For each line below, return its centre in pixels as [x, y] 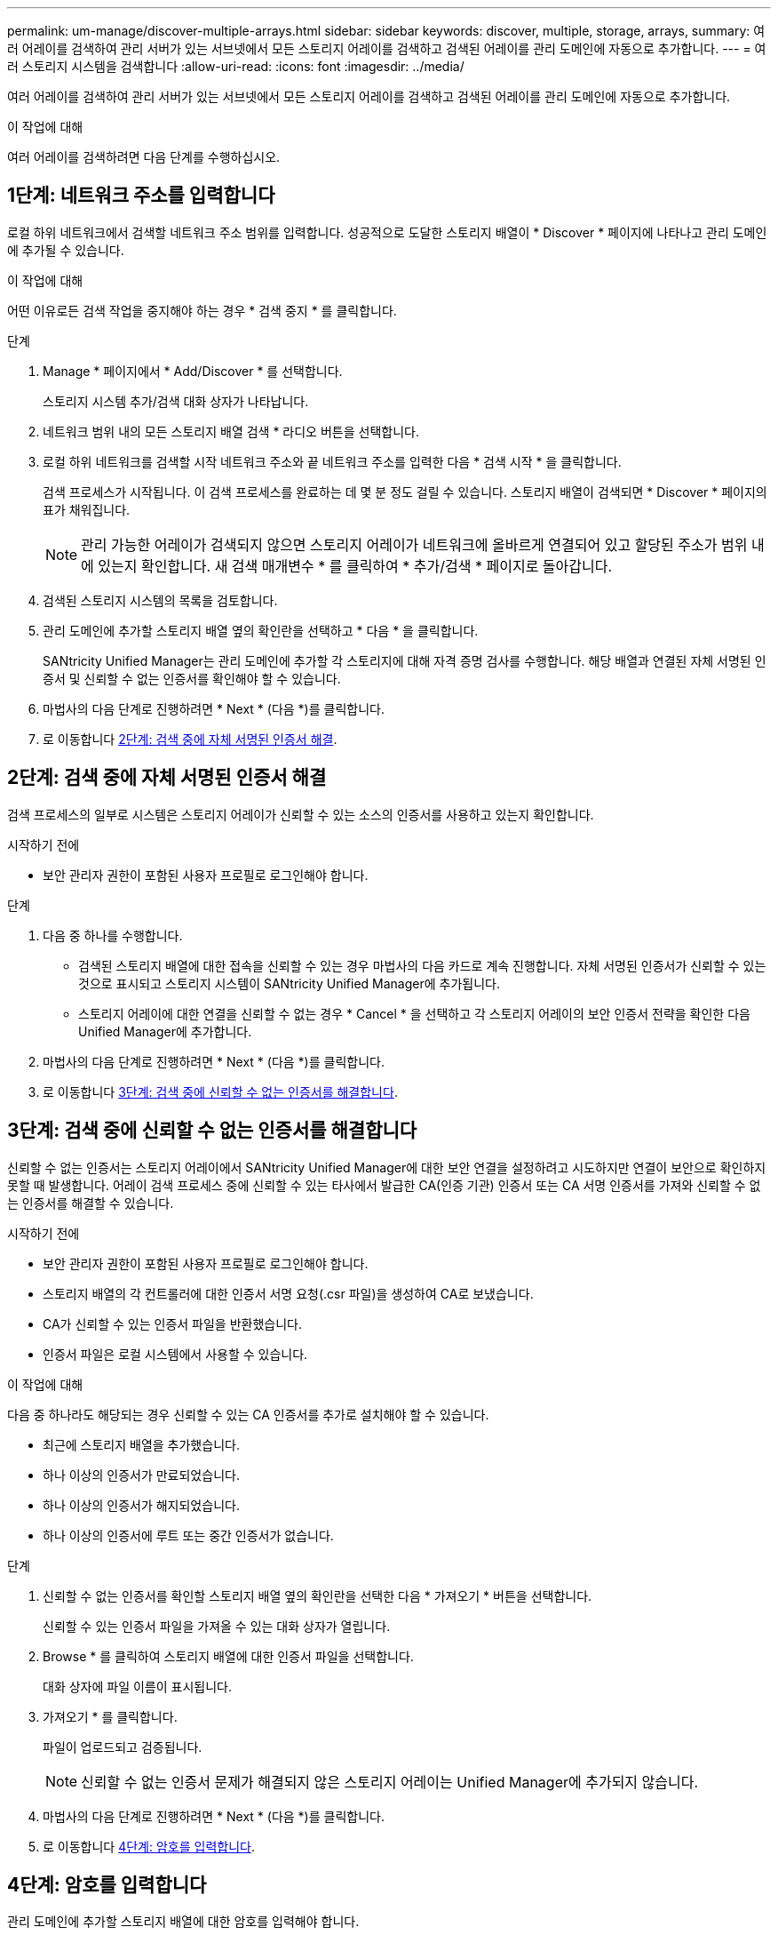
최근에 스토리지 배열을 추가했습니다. [141, 1444]
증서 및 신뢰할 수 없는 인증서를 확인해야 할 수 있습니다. [192, 678]
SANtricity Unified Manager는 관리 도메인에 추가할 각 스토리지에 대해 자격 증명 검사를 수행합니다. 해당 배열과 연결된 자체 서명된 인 [405, 660]
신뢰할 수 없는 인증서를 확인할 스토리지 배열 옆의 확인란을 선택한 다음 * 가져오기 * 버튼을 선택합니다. [318, 1595]
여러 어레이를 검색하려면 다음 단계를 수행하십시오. [144, 157]
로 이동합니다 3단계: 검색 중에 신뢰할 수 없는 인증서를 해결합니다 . [220, 1091]
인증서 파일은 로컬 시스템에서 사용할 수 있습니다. [175, 1354]
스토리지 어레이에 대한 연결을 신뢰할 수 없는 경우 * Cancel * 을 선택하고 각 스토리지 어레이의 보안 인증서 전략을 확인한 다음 [414, 1013]
